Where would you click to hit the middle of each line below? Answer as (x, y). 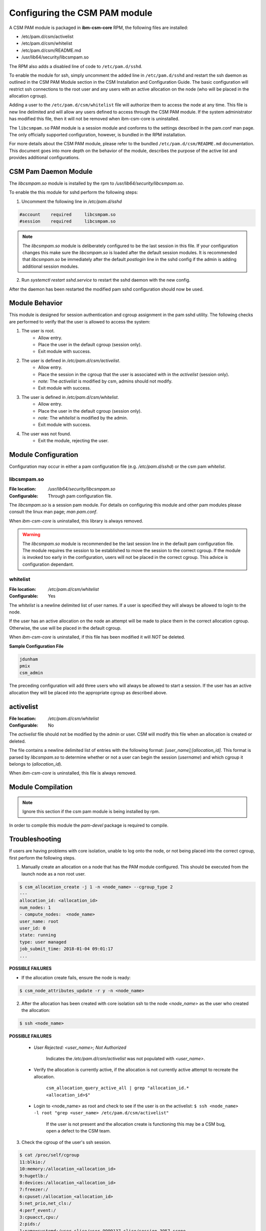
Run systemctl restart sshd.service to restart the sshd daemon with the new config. (106, 280)
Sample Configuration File (36, 646)
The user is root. (38, 331)
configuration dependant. (48, 564)
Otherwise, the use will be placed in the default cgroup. (65, 628)
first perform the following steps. (42, 858)
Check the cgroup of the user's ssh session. (66, 1142)
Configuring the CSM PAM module (81, 13)
